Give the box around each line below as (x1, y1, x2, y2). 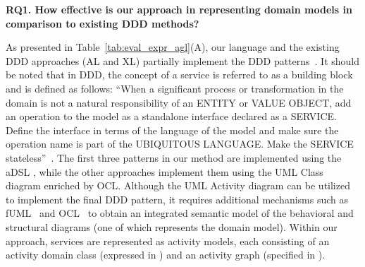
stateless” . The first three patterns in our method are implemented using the (6, 150, 342, 165)
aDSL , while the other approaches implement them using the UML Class (6, 164, 323, 179)
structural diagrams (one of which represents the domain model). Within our (6, 219, 338, 234)
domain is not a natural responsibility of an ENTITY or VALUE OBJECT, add (6, 95, 352, 109)
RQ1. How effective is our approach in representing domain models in (6, 2, 352, 16)
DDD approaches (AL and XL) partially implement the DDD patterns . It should (6, 53, 360, 68)
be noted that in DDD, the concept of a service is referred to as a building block (6, 67, 353, 82)
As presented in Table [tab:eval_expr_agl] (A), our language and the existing (6, 40, 340, 54)
